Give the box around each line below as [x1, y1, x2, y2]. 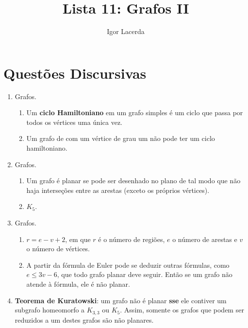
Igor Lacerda [107, 26, 145, 36]
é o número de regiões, [98, 234, 165, 244]
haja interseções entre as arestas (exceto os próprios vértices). [26, 185, 210, 195]
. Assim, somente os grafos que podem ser [120, 305, 244, 315]
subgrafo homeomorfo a [15, 305, 85, 315]
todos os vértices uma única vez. [26, 117, 122, 127]
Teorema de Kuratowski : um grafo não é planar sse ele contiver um [15, 295, 227, 305]
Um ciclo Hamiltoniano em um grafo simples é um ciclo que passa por [26, 107, 243, 118]
